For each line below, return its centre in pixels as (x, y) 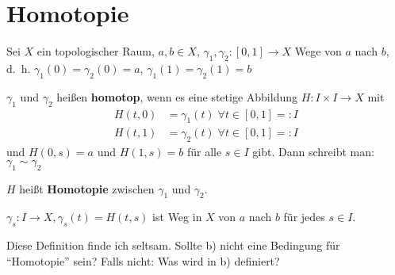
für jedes (304, 217)
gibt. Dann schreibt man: (313, 152)
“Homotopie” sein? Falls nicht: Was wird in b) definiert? (143, 260)
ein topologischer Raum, (96, 51)
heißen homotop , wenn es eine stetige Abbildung (177, 96)
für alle (204, 152)
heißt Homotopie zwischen (87, 188)
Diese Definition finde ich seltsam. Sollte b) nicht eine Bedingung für (173, 245)
